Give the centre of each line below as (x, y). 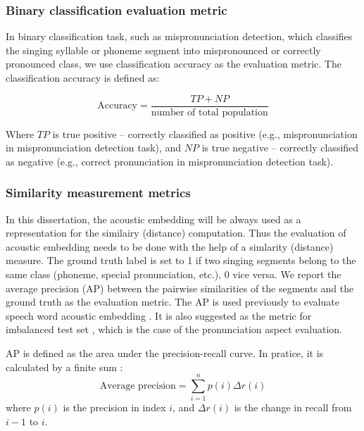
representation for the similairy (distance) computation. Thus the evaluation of (176, 233)
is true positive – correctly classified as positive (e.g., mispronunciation (205, 133)
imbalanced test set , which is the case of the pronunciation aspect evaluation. (174, 329)
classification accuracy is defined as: (83, 77)
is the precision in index (114, 407)
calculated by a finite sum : (64, 367)
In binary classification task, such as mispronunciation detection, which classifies (179, 36)
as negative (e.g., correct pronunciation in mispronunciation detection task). (170, 161)
